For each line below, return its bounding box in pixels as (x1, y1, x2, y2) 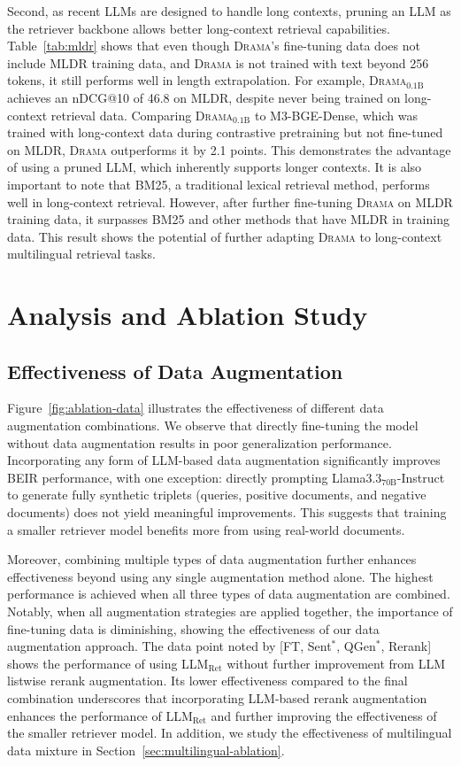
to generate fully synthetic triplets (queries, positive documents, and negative (7, 485, 426, 504)
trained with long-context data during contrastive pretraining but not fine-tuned (7, 123, 443, 142)
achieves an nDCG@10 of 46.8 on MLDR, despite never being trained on (7, 88, 401, 106)
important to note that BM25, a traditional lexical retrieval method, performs (7, 174, 430, 193)
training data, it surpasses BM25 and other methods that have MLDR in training (7, 210, 449, 228)
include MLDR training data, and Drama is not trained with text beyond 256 (7, 53, 429, 72)
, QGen (336, 637, 376, 655)
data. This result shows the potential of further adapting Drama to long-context (7, 227, 442, 245)
